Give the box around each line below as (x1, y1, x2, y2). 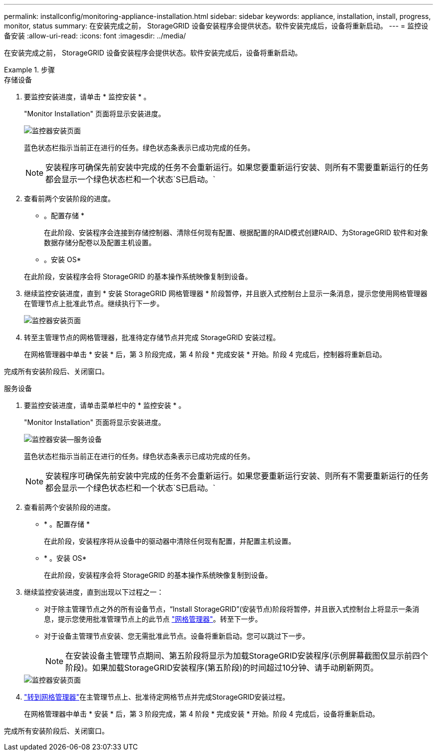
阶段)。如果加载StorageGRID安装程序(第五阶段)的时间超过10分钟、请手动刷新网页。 (65, 663, 379, 673)
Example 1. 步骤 (4, 65, 55, 74)
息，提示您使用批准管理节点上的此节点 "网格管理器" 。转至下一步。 (44, 615, 262, 623)
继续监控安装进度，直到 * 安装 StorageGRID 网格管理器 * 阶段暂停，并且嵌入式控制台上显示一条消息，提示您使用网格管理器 (24, 289, 428, 298)
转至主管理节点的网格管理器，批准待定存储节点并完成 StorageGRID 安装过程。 (24, 333, 280, 342)
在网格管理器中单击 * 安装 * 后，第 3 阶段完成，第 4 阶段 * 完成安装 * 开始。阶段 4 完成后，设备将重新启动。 (24, 710, 379, 718)
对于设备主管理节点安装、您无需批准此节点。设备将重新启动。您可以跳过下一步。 (44, 632, 309, 640)
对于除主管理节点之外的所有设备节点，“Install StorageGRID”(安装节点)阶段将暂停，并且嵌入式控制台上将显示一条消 (44, 605, 420, 613)
